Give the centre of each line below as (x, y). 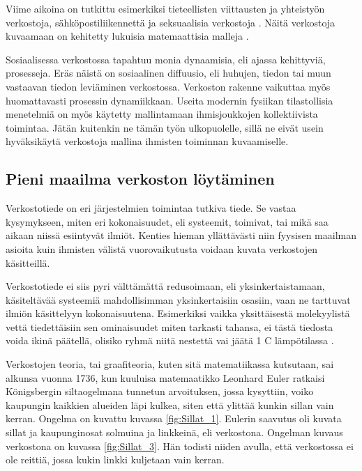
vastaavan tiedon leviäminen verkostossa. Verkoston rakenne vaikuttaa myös (168, 86)
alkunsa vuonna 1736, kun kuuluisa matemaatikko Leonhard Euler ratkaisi (165, 377)
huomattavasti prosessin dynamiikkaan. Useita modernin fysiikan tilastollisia (169, 100)
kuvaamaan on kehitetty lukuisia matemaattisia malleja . (127, 36)
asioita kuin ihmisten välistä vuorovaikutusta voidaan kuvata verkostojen (161, 248)
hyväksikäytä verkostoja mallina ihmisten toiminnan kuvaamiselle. (147, 141)
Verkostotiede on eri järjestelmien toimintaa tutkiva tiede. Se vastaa (151, 208)
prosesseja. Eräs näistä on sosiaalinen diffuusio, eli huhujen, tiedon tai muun (168, 73)
